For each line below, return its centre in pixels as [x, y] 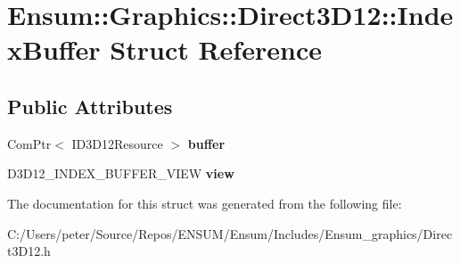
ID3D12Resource [117, 143]
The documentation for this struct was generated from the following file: [205, 203]
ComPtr [29, 143]
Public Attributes [90, 106]
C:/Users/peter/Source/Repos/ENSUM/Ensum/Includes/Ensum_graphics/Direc [230, 233]
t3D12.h [29, 251]
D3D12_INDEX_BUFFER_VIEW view [121, 173]
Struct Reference [216, 49]
